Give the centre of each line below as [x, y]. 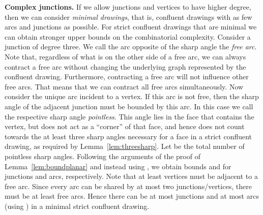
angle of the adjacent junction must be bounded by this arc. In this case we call [129, 106]
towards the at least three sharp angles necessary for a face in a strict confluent [128, 136]
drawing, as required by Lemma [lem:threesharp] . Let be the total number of [125, 146]
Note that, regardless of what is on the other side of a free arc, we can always [125, 56]
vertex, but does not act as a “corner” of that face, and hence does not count [125, 126]
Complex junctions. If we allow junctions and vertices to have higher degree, [128, 7]
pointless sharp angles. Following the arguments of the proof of [103, 156]
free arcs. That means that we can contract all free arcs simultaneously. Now [124, 86]
